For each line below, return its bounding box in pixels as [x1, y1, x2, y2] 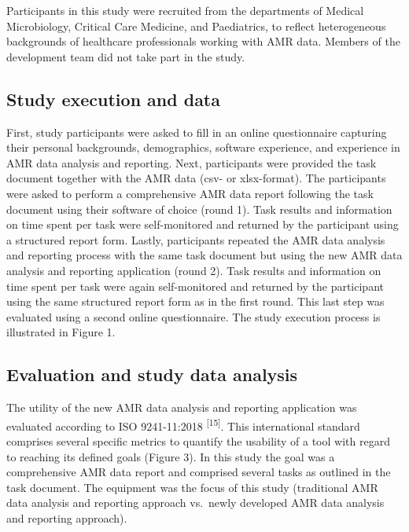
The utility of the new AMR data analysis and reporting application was [6, 399, 357, 416]
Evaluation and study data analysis [6, 362, 298, 387]
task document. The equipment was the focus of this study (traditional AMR [6, 479, 378, 495]
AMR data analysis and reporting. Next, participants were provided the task [6, 154, 377, 171]
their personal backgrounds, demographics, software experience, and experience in [6, 139, 400, 156]
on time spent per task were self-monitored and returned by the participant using [6, 216, 399, 233]
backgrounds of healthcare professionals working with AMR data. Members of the [6, 33, 400, 50]
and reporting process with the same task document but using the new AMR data [6, 247, 403, 263]
